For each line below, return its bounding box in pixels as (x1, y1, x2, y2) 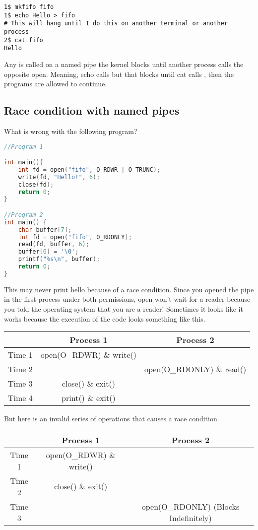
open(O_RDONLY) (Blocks (141, 500, 240, 512)
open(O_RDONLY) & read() (144, 363, 247, 375)
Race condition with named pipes (4, 103, 180, 118)
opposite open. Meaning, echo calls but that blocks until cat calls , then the (4, 68, 234, 79)
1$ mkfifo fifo (4, 3, 54, 10)
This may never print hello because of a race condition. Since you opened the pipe (4, 284, 254, 294)
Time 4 (8, 392, 33, 404)
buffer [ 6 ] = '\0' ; (18, 248, 79, 256)
